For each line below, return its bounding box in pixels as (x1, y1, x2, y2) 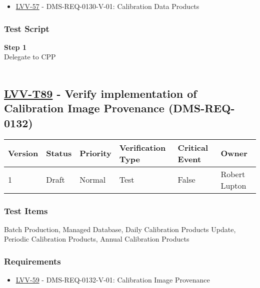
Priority (79, 147, 111, 159)
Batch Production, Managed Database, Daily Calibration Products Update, (4, 224, 236, 234)
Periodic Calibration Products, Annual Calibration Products (4, 234, 189, 244)
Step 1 (4, 41, 26, 52)
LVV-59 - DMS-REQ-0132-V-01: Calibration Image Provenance (15, 275, 210, 285)
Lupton (220, 179, 246, 191)
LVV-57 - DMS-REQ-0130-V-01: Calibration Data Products (15, 1, 199, 11)
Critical (177, 141, 208, 153)
